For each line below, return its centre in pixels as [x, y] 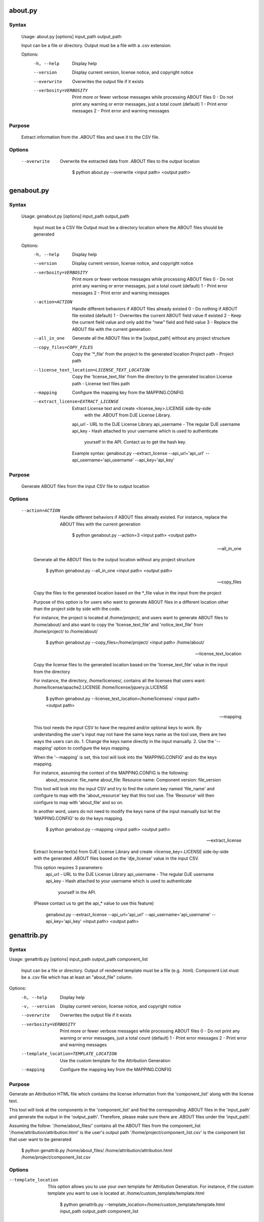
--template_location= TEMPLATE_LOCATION [69, 1054]
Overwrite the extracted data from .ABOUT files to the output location [130, 161]
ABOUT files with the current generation [100, 524]
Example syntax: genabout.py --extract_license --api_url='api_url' [138, 453]
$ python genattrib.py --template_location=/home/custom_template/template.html [142, 1204]
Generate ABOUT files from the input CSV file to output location [85, 486]
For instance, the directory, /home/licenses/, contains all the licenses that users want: [120, 681]
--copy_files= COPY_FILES [63, 347]
